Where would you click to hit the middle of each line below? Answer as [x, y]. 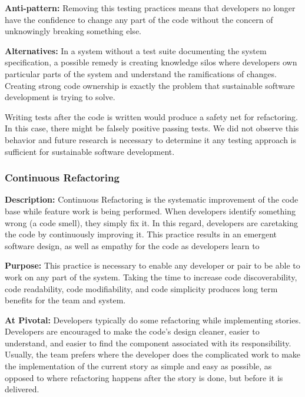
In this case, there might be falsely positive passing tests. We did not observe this [152, 128]
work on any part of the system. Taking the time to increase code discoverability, [151, 277]
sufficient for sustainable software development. [90, 151]
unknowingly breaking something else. [73, 31]
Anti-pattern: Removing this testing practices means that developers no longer [150, 8]
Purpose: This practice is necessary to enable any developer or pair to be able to [152, 265]
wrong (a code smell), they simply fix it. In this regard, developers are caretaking [151, 222]
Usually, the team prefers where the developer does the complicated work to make [153, 354]
